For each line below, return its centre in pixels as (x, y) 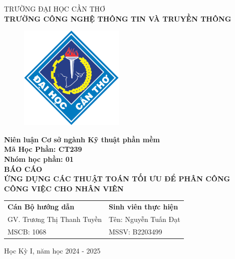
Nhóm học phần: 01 (39, 159)
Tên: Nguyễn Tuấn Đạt (145, 219)
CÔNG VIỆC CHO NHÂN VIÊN (64, 188)
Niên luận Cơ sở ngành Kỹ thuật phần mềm (82, 139)
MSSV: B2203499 (136, 231)
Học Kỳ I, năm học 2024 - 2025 (52, 250)
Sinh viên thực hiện (144, 207)
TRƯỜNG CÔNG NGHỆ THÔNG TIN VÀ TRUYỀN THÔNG (118, 18)
